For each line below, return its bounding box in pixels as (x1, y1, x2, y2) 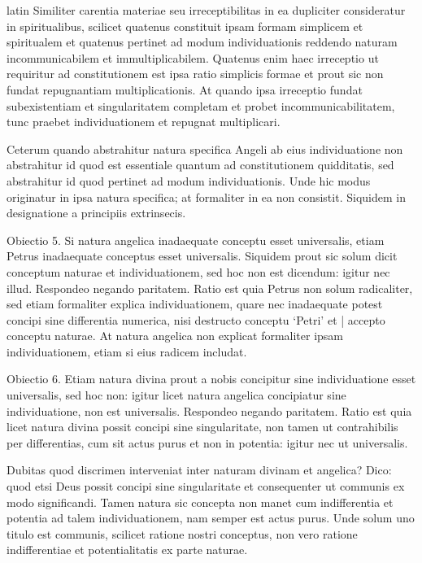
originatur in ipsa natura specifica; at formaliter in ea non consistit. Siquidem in (7, 188, 406, 205)
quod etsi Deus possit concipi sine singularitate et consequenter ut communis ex (7, 478, 405, 495)
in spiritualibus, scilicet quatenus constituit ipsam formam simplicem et (7, 17, 363, 34)
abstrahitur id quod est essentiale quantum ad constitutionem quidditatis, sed (7, 156, 394, 173)
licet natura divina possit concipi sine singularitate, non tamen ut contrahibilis (7, 418, 398, 435)
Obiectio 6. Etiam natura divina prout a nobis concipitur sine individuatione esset (7, 370, 416, 387)
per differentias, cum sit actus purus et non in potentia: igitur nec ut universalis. (7, 434, 408, 451)
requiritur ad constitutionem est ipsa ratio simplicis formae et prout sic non (7, 65, 384, 82)
